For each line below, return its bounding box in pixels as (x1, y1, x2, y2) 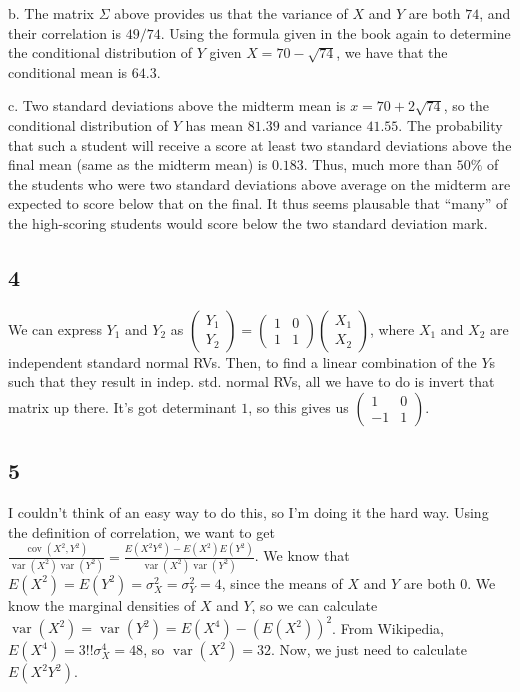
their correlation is (8, 22, 121, 43)
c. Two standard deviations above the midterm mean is (8, 95, 346, 116)
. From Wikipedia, (332, 617, 444, 638)
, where (369, 318, 415, 339)
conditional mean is (8, 61, 128, 82)
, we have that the (336, 42, 448, 63)
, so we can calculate (251, 594, 378, 615)
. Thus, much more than (303, 154, 453, 175)
